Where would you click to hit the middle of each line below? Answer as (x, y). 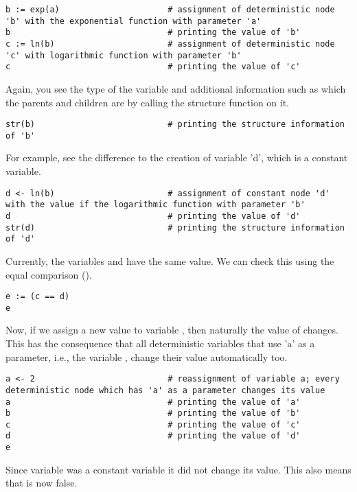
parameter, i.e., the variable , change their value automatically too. (147, 356)
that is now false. (42, 483)
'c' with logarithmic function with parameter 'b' (124, 55)
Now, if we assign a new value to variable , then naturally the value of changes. (172, 330)
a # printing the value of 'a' (153, 402)
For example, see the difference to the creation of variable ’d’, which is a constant (177, 157)
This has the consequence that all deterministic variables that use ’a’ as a (160, 343)
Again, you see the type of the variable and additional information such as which (176, 88)
